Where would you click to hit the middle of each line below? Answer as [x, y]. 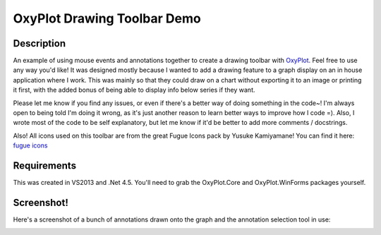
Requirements [45, 165]
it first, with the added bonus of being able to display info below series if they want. [134, 90]
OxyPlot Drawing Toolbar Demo [107, 18]
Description [40, 43]
